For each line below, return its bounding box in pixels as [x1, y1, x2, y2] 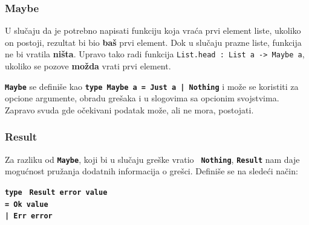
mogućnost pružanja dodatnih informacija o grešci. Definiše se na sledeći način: [5, 165, 298, 177]
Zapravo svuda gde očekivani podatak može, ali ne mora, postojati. [5, 103, 254, 116]
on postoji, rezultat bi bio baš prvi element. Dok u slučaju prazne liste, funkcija [5, 36, 302, 48]
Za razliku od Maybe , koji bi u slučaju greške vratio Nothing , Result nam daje [5, 153, 300, 165]
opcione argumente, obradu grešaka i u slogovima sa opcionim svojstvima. [5, 92, 279, 104]
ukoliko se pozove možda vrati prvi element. [5, 60, 171, 72]
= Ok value [5, 200, 48, 209]
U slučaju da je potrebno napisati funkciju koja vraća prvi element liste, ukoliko [5, 24, 301, 37]
